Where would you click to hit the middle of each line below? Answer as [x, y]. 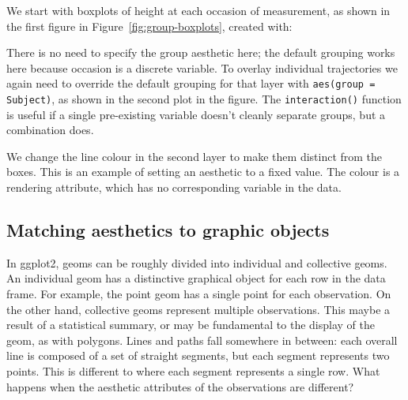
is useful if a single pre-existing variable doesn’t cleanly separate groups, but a [196, 114]
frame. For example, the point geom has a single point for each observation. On [199, 294]
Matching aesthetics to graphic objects [168, 230]
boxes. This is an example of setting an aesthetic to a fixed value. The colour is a [203, 172]
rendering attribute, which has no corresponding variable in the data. [174, 187]
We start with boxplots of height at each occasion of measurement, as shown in [198, 10]
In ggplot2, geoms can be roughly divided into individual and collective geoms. [197, 262]
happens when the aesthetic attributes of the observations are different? [180, 386]
